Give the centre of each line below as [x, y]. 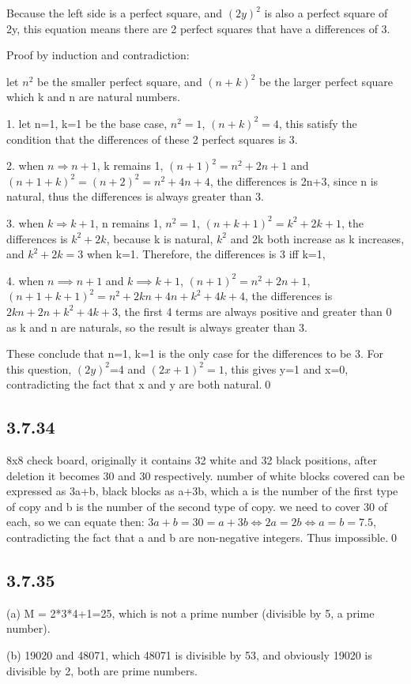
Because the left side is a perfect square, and [115, 13]
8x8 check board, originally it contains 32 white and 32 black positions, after [192, 460]
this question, [39, 368]
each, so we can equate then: [75, 522]
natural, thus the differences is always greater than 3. [135, 196]
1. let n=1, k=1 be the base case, [87, 123]
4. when [25, 280]
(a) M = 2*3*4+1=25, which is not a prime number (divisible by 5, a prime [190, 613]
